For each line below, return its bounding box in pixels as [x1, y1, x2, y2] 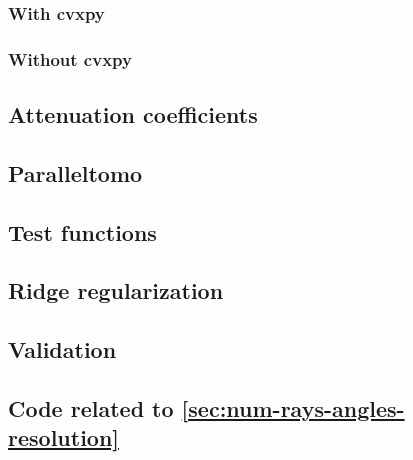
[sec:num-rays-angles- [181, 392, 405, 423]
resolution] [8, 422, 120, 453]
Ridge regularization [8, 275, 224, 306]
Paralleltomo [8, 157, 143, 188]
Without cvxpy [8, 46, 132, 71]
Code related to [8, 392, 174, 423]
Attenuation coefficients [8, 99, 258, 130]
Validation [8, 334, 117, 365]
